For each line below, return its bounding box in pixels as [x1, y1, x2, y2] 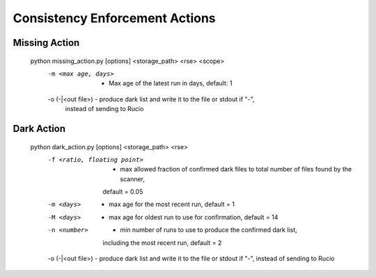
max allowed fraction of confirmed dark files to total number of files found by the [120, 165, 352, 174]
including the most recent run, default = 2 [102, 238, 222, 246]
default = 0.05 [102, 187, 143, 196]
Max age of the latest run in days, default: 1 [109, 79, 233, 87]
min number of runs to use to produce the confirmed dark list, [120, 226, 297, 234]
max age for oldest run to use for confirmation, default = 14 [109, 212, 279, 221]
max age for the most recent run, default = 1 [109, 200, 235, 208]
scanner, [120, 174, 146, 183]
